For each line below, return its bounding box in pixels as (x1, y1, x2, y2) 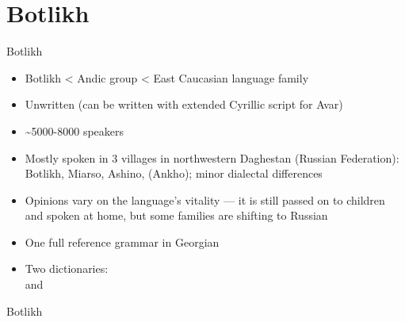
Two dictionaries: (25, 260, 109, 277)
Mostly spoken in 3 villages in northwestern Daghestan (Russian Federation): (25, 149, 399, 166)
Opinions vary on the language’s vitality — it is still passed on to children (25, 191, 385, 208)
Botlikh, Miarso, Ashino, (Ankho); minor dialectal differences (25, 165, 323, 182)
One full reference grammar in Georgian (25, 233, 220, 250)
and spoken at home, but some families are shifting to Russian (25, 207, 328, 224)
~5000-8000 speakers (25, 122, 124, 139)
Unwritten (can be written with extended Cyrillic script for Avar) (25, 96, 343, 113)
